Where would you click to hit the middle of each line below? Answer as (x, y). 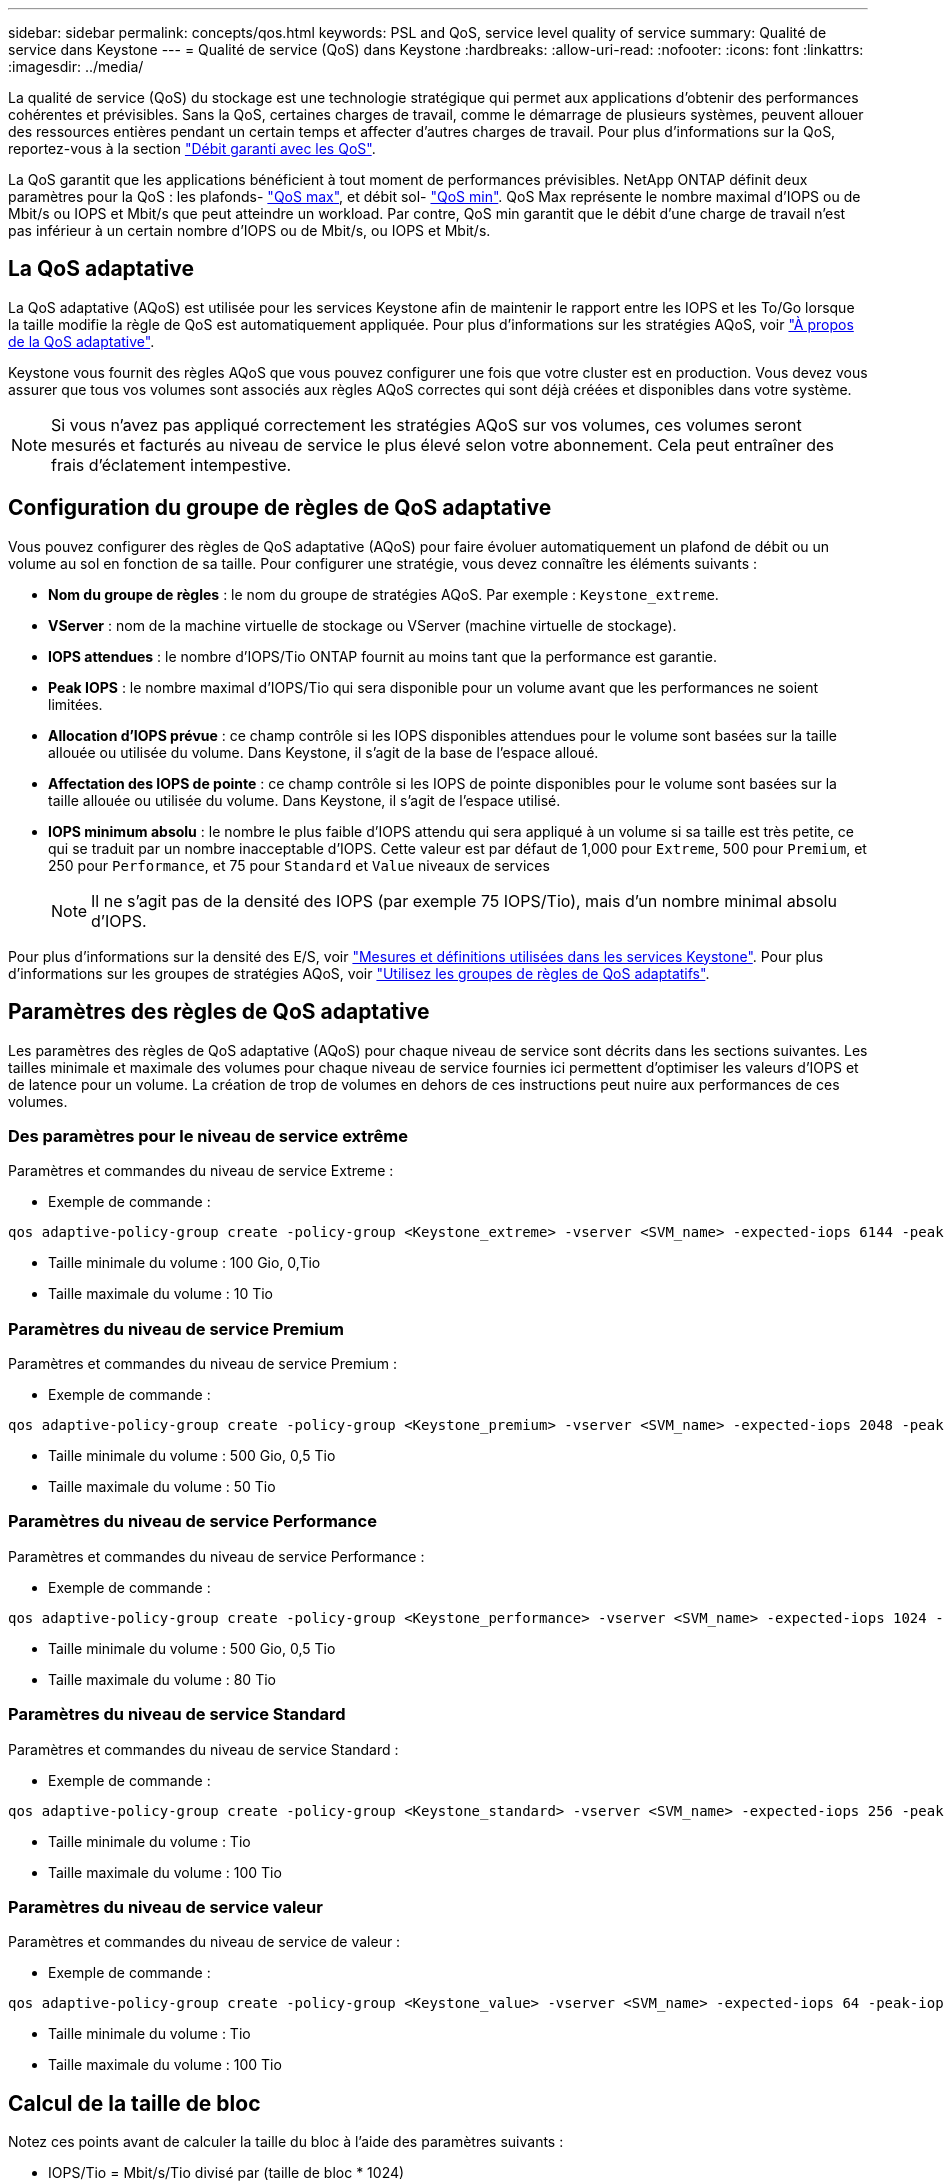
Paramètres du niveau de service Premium (176, 1328)
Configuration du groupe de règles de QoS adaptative (280, 508)
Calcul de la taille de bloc (134, 2103)
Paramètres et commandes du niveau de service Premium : (203, 1364)
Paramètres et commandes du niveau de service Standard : (203, 1749)
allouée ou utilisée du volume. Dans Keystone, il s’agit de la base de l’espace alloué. (323, 752)
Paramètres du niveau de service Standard (177, 1714)
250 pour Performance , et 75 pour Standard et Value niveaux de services (299, 865)
